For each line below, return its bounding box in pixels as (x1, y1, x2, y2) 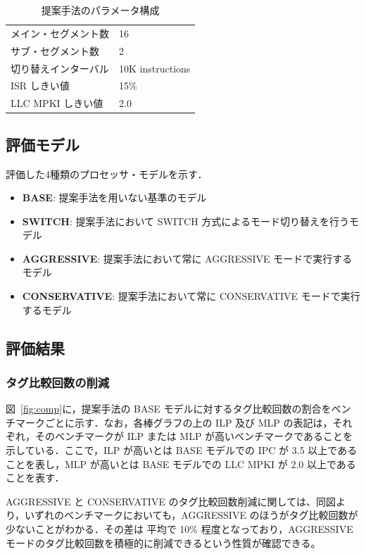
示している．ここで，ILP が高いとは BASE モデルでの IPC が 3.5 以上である (6, 443, 358, 458)
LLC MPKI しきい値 (11, 96, 103, 111)
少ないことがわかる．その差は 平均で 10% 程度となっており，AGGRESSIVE (6, 522, 353, 536)
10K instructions (119, 61, 191, 75)
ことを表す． (6, 470, 65, 485)
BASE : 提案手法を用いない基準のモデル (22, 190, 207, 205)
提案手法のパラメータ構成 (41, 3, 160, 17)
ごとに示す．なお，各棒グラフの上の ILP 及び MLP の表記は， (44, 415, 333, 429)
